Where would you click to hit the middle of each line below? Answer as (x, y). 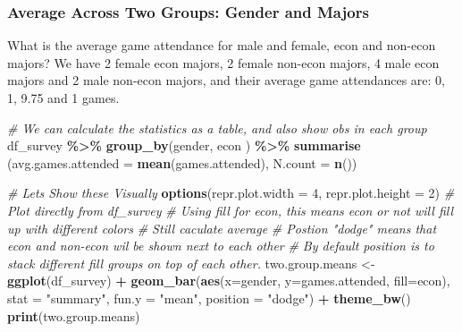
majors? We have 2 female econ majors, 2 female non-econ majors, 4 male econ (223, 62)
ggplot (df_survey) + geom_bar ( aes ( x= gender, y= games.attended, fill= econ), (229, 281)
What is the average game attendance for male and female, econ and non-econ (222, 45)
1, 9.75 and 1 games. (63, 98)
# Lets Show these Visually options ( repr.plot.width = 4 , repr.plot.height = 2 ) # (231, 193)
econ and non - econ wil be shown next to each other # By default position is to (221, 246)
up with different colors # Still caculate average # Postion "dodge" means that (222, 228)
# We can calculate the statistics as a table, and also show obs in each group (217, 128)
